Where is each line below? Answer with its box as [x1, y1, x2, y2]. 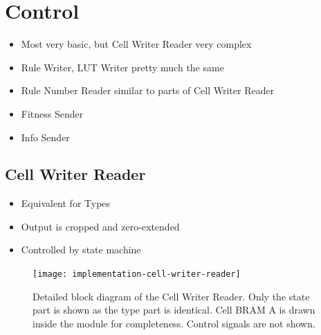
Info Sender [21, 129, 70, 144]
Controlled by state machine [21, 242, 141, 257]
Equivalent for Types [21, 196, 111, 210]
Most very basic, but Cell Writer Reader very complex [21, 37, 252, 51]
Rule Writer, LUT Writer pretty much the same [21, 60, 224, 74]
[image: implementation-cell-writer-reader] [33, 269, 241, 280]
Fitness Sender [21, 106, 84, 120]
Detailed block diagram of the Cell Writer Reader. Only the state [33, 289, 310, 303]
